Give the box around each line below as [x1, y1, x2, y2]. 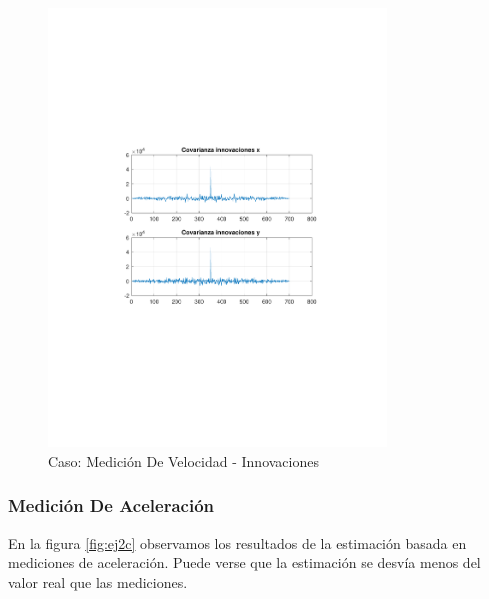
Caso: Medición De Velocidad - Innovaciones [48, 450, 319, 471]
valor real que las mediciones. [8, 571, 188, 592]
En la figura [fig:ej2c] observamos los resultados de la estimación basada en [8, 532, 467, 553]
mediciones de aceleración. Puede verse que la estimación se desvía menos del [8, 552, 481, 573]
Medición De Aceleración [8, 493, 215, 518]
